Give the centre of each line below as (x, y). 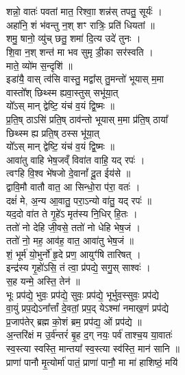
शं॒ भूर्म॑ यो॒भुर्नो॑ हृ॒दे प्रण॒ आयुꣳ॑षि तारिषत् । (74, 254)
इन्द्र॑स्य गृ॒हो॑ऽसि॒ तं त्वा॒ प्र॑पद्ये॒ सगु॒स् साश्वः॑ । (78, 267)
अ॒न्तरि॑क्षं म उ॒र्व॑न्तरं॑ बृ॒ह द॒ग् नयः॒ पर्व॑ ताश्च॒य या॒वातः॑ (89, 335)
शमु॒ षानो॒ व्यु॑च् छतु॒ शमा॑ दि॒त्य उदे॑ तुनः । (74, 38)
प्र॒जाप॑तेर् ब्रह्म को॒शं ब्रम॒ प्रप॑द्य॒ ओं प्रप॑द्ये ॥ (74, 321)
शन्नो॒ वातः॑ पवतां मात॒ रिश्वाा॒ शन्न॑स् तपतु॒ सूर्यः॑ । (84, 11)
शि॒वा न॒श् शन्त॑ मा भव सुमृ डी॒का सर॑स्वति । (80, 51)
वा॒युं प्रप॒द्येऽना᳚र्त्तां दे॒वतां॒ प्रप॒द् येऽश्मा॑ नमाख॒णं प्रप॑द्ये (87, 308)
